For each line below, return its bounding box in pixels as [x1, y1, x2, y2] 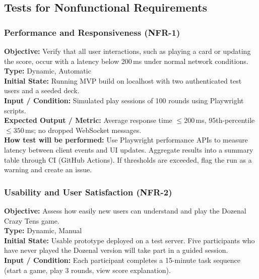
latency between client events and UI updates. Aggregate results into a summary [4, 144, 253, 155]
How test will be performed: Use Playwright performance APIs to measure [4, 134, 248, 145]
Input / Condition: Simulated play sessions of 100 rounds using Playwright [4, 95, 244, 105]
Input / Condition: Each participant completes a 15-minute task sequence [4, 254, 241, 265]
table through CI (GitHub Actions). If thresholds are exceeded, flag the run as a [4, 154, 252, 165]
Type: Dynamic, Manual [4, 225, 82, 236]
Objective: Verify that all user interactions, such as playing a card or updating [4, 46, 251, 56]
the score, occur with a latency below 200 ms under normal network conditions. [4, 55, 248, 66]
